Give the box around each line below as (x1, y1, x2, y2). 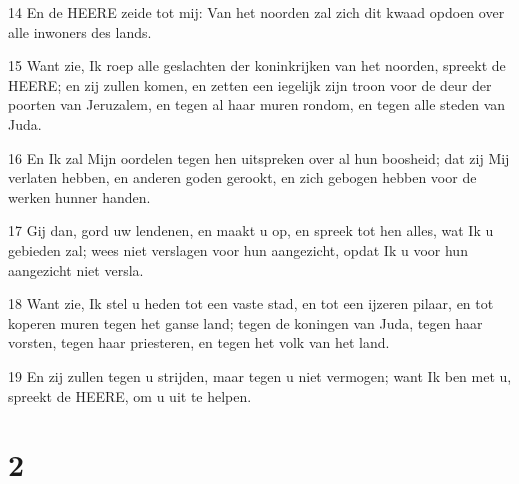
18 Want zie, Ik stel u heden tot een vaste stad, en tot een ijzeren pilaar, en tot (8, 293, 494, 314)
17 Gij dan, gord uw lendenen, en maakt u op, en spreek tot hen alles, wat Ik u (8, 220, 494, 241)
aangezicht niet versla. (8, 259, 144, 280)
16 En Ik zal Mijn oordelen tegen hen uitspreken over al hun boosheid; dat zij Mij (8, 147, 510, 168)
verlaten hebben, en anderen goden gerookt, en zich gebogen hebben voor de (8, 167, 477, 188)
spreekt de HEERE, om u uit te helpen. (8, 385, 252, 406)
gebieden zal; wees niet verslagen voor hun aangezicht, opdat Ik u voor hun (8, 239, 468, 260)
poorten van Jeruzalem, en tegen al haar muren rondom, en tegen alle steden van (8, 94, 506, 115)
